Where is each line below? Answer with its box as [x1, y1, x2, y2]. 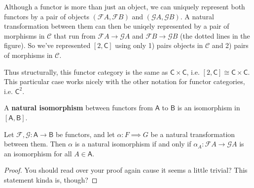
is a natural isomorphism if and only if [74, 139, 191, 149]
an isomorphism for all [4, 148, 72, 158]
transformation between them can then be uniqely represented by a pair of [4, 21, 229, 31]
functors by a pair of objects [4, 11, 89, 21]
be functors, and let [55, 129, 115, 139]
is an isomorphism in [177, 102, 240, 113]
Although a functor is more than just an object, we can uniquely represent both [4, 1, 245, 11]
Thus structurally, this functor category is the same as [4, 66, 168, 77]
